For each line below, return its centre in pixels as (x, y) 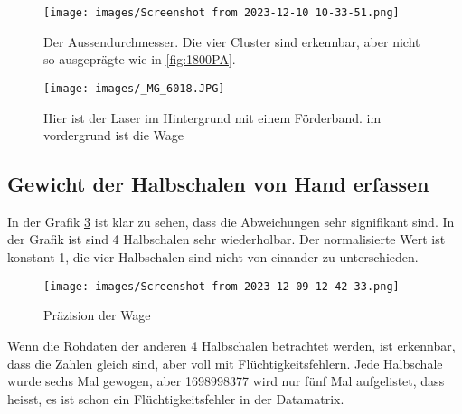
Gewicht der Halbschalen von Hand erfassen (218, 184)
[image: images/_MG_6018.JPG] (134, 88)
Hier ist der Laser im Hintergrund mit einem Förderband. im (212, 117)
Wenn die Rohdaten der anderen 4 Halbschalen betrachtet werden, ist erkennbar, (231, 345)
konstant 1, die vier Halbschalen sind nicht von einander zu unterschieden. (213, 257)
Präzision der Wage (97, 315)
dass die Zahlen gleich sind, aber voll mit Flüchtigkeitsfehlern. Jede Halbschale (225, 363)
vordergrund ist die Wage (113, 135)
